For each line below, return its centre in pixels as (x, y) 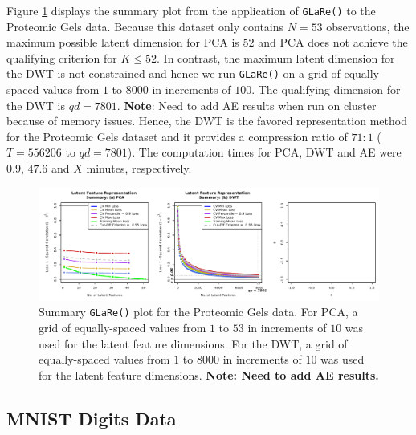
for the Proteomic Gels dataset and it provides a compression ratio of (177, 136)
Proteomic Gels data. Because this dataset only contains (145, 26)
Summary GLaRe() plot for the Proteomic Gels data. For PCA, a (198, 312)
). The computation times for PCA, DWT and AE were (264, 152)
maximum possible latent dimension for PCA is (123, 42)
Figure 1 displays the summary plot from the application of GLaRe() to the (191, 10)
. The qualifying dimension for (326, 89)
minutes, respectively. (139, 168)
